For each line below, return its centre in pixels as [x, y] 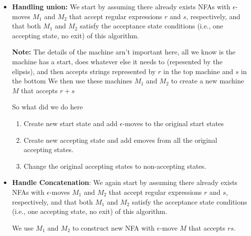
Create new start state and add [71, 123]
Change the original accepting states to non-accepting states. [115, 166]
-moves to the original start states [173, 123]
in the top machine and [198, 71]
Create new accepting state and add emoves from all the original [120, 140]
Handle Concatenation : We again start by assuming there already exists [125, 182]
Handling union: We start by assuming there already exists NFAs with [121, 6]
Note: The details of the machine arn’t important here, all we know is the [124, 52]
